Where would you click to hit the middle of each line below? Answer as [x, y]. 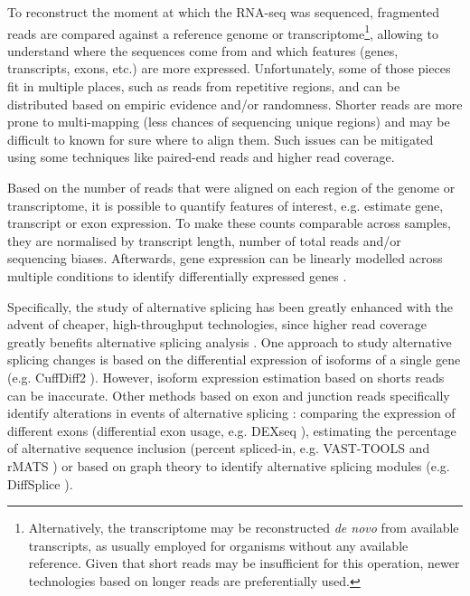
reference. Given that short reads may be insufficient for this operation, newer [244, 563]
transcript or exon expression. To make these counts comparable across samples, [229, 223]
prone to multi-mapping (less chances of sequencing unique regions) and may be [229, 122]
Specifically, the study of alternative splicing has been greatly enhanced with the [230, 306]
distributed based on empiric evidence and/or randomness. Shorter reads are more [235, 104]
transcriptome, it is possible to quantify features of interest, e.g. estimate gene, [226, 205]
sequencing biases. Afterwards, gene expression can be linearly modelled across [225, 258]
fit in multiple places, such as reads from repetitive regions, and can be [204, 86]
